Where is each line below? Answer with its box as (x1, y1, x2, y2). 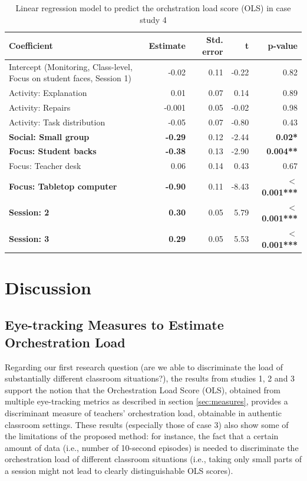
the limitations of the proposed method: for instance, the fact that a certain (5, 430, 279, 442)
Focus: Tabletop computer (9, 180, 117, 192)
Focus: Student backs (9, 145, 97, 157)
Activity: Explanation (9, 87, 87, 99)
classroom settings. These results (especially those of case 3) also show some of (5, 418, 289, 430)
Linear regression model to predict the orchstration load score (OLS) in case (15, 2, 291, 14)
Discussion (5, 275, 91, 299)
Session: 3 (9, 232, 49, 244)
